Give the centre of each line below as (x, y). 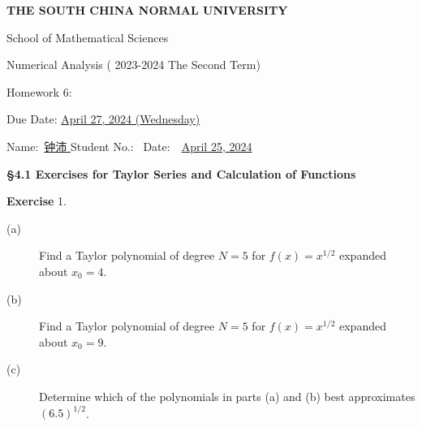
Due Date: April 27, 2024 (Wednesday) (103, 119)
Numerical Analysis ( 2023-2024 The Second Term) (133, 65)
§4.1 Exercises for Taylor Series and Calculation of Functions (181, 173)
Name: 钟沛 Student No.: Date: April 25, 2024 (129, 146)
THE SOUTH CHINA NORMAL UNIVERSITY (147, 10)
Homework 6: (39, 91)
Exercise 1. (37, 201)
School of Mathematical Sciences (88, 37)
